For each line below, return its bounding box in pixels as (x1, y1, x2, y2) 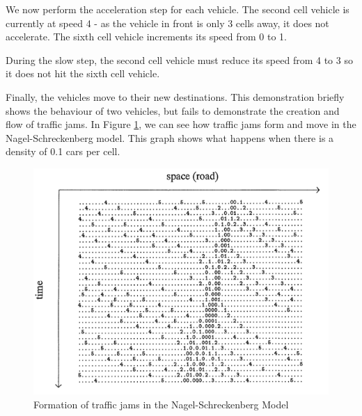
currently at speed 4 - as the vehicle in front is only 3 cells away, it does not (6, 15, 329, 30)
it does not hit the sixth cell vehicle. (6, 66, 160, 81)
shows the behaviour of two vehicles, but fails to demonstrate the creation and (6, 103, 340, 118)
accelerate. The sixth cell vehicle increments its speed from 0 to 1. (6, 29, 288, 44)
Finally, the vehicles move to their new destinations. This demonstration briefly (6, 89, 345, 104)
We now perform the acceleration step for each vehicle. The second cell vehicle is (6, 2, 349, 16)
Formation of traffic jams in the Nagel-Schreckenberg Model (33, 397, 289, 411)
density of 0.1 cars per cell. (6, 144, 120, 159)
